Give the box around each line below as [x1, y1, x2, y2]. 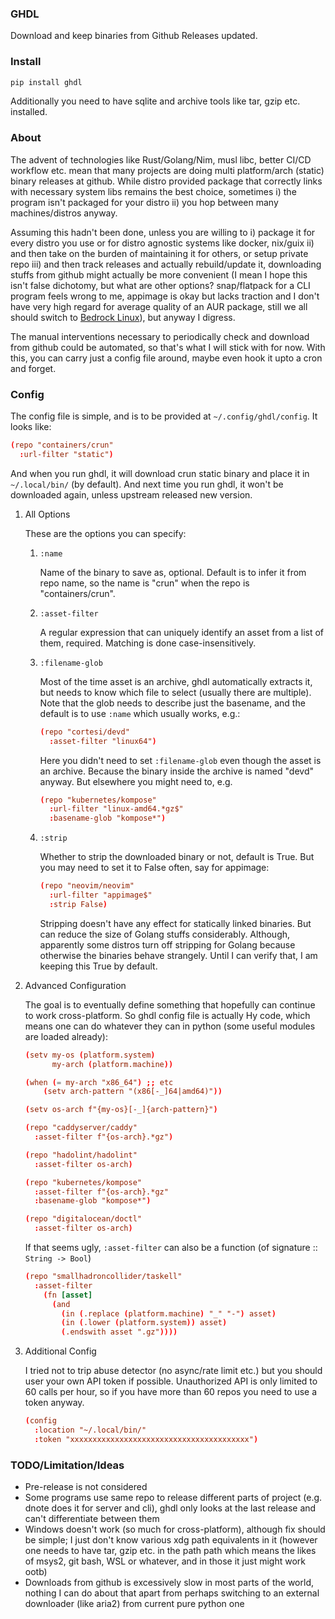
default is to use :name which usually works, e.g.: [39, 707, 241, 719]
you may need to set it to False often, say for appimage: [39, 862, 270, 874]
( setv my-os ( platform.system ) [24, 1050, 156, 1060]
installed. [10, 106, 48, 118]
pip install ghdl [10, 77, 83, 87]
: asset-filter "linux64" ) [48, 736, 157, 746]
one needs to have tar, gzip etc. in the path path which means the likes [24, 1545, 317, 1557]
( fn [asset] [43, 1290, 93, 1300]
